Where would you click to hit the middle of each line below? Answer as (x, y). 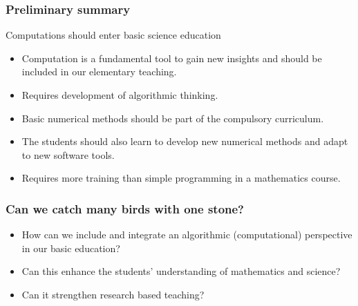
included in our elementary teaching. (99, 71)
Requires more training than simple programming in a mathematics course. (181, 178)
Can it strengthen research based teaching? (113, 294)
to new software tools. (68, 154)
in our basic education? (71, 248)
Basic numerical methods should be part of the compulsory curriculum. (173, 118)
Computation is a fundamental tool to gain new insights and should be (172, 58)
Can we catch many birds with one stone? (125, 208)
